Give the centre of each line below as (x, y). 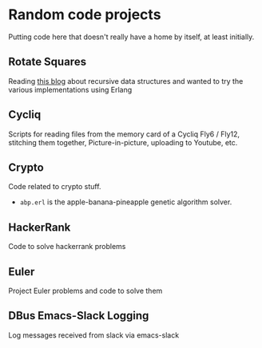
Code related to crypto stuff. (55, 187)
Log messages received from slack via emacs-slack (94, 335)
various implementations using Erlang (70, 89)
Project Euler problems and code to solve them (85, 291)
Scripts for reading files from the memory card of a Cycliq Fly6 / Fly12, (124, 134)
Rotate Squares (47, 62)
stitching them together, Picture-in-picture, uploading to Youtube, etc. (123, 142)
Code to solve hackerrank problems (67, 247)
